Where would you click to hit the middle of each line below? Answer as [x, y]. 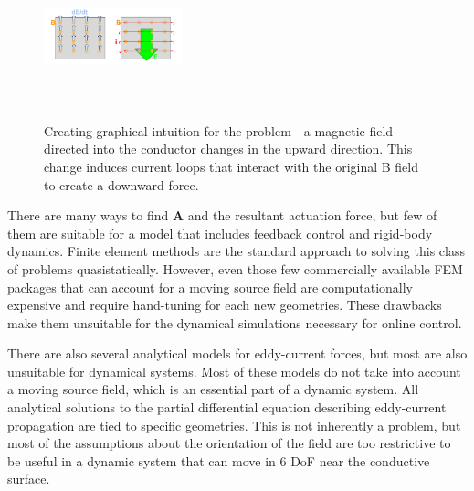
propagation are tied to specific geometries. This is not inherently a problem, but [234, 425]
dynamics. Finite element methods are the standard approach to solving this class [236, 251]
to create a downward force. [121, 184]
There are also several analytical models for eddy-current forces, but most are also [237, 353]
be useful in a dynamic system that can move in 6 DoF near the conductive [219, 460]
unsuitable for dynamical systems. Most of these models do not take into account [234, 371]
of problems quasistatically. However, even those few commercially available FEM [235, 268]
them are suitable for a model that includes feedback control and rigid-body [220, 233]
